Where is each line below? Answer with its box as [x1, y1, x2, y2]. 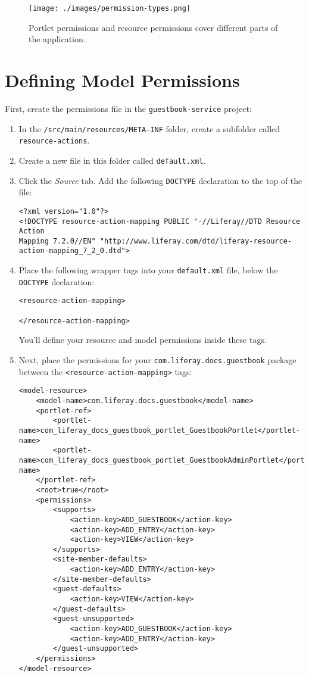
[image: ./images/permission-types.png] [29, 4, 191, 13]
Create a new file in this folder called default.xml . [18, 154, 206, 166]
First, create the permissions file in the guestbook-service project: [5, 102, 252, 114]
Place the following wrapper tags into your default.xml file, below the [18, 264, 278, 276]
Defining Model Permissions [5, 68, 240, 92]
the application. [29, 33, 86, 45]
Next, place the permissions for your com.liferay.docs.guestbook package [18, 354, 296, 366]
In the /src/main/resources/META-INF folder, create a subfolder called [18, 122, 280, 135]
